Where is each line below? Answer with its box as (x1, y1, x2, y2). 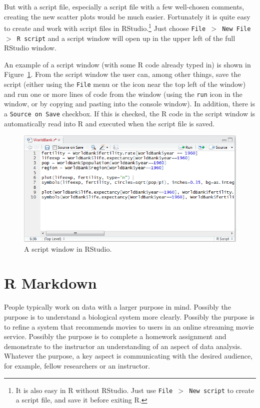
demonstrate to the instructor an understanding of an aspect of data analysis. (4, 341, 242, 351)
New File (222, 25, 251, 32)
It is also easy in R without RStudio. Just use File (15, 385, 173, 395)
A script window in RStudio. (24, 243, 112, 254)
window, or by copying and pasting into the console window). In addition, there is (4, 98, 255, 109)
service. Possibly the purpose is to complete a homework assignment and (4, 331, 226, 342)
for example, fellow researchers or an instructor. (4, 360, 150, 371)
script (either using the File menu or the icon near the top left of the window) (4, 78, 246, 89)
